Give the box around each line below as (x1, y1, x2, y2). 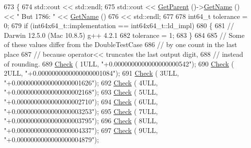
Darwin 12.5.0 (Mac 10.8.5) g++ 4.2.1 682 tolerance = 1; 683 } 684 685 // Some (4, 30, 245, 40)
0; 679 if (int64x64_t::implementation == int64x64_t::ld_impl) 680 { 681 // (4, 20, 234, 31)
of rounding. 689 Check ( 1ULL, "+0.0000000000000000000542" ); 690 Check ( (4, 58, 234, 68)
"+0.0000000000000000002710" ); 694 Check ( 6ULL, (4, 96, 158, 106)
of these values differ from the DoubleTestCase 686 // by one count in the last (4, 39, 237, 49)
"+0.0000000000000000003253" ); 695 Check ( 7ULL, (4, 106, 158, 116)
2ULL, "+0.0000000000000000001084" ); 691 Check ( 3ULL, (4, 68, 179, 78)
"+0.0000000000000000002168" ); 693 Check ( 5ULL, (4, 87, 158, 97)
